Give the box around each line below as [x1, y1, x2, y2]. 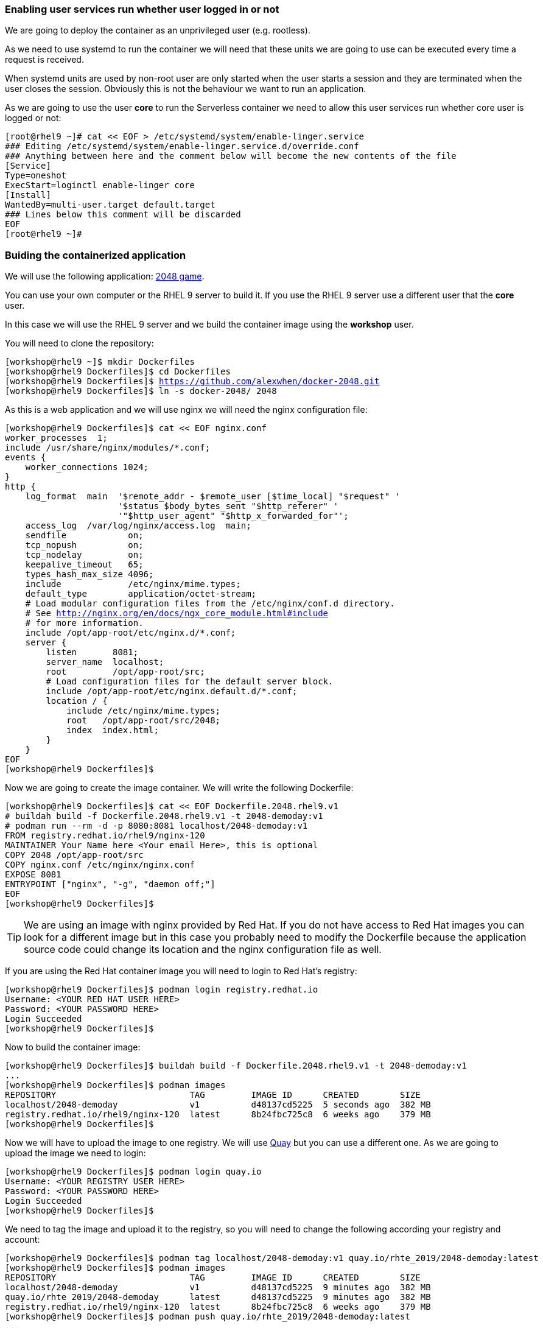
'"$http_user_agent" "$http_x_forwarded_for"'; [117, 511, 349, 521]
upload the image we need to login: [5, 1148, 146, 1159]
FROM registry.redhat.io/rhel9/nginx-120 [5, 831, 205, 841]
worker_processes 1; [5, 433, 108, 443]
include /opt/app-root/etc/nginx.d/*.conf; [25, 628, 236, 638]
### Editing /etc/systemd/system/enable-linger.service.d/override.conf [5, 141, 359, 152]
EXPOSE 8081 [5, 870, 61, 880]
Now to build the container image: [5, 1042, 141, 1053]
